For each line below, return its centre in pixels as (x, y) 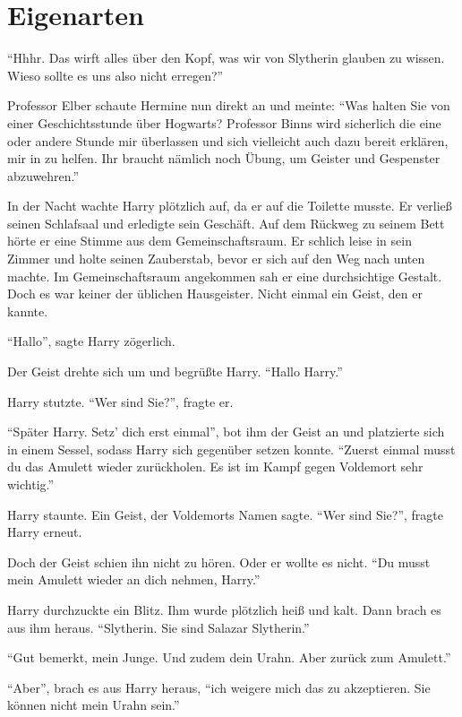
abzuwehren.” (43, 175)
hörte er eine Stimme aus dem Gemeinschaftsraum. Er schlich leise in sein (210, 241)
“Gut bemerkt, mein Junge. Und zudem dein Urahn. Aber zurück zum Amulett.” (229, 657)
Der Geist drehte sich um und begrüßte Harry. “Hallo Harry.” (175, 371)
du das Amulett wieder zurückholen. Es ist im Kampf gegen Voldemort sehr (215, 466)
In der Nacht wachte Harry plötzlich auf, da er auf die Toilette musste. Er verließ (230, 206)
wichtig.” (31, 484)
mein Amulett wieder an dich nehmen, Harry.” (134, 579)
